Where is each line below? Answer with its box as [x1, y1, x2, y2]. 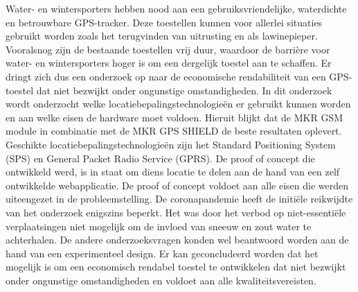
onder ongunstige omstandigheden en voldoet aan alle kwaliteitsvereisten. [6, 273, 316, 287]
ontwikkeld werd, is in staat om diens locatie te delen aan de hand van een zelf [6, 164, 340, 179]
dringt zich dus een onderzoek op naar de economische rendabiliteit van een [6, 69, 326, 83]
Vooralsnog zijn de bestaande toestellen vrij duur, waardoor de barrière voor [6, 42, 330, 56]
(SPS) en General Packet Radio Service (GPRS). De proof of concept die [6, 151, 315, 165]
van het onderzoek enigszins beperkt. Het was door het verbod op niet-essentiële [6, 205, 346, 219]
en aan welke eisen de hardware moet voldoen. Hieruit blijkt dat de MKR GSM [6, 110, 343, 124]
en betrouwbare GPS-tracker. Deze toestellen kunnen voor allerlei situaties [6, 15, 323, 29]
